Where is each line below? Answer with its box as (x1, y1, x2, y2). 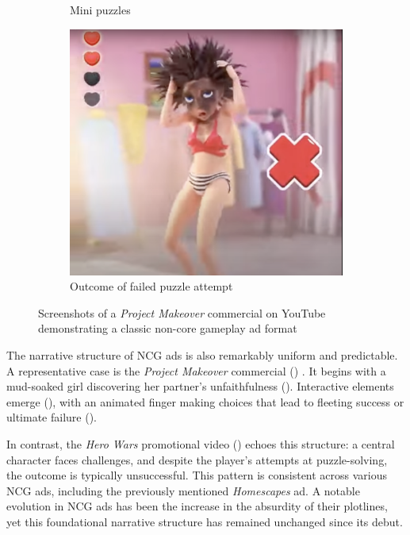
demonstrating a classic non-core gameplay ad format (38, 320, 297, 337)
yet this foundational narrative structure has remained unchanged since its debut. (6, 513, 403, 529)
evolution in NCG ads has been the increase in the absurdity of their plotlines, (6, 498, 388, 514)
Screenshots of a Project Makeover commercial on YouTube (38, 304, 326, 321)
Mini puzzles (70, 2, 131, 17)
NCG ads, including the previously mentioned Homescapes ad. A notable (6, 482, 360, 498)
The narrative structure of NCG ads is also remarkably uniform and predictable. (6, 347, 398, 364)
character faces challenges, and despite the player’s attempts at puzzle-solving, (6, 451, 388, 468)
